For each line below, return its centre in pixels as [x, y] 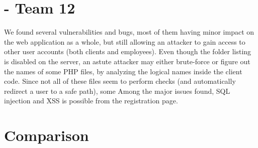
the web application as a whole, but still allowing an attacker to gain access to [125, 41]
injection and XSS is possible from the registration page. [91, 101]
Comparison [47, 135]
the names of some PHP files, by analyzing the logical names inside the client [123, 71]
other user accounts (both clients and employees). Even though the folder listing [128, 51]
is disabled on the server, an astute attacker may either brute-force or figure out [127, 61]
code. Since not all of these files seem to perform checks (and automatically [120, 81]
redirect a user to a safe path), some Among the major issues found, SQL [117, 91]
